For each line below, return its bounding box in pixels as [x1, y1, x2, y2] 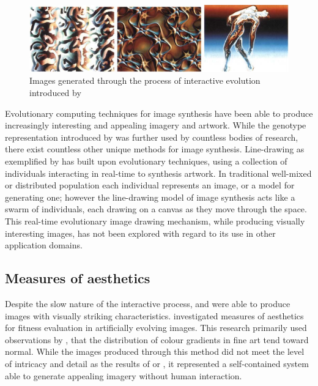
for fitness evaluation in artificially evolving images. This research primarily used [5, 321, 307, 334]
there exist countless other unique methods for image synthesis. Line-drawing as [5, 143, 305, 155]
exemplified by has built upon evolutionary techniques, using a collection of [5, 155, 287, 167]
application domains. [5, 239, 83, 251]
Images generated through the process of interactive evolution [29, 74, 261, 87]
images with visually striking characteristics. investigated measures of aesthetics [5, 309, 304, 322]
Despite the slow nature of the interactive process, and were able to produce [5, 297, 290, 310]
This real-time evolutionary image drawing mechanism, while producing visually [5, 214, 305, 227]
